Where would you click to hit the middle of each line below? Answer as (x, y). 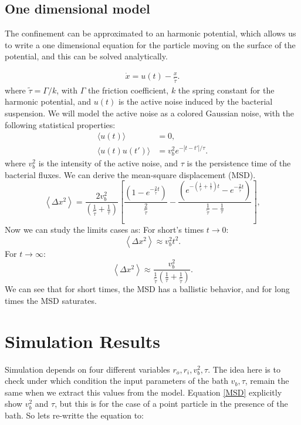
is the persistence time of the (239, 163)
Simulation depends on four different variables (87, 369)
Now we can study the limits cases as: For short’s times (104, 230)
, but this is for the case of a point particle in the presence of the (171, 404)
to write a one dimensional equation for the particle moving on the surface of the (150, 44)
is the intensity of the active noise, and (108, 163)
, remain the (267, 381)
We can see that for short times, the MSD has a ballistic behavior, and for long (147, 289)
